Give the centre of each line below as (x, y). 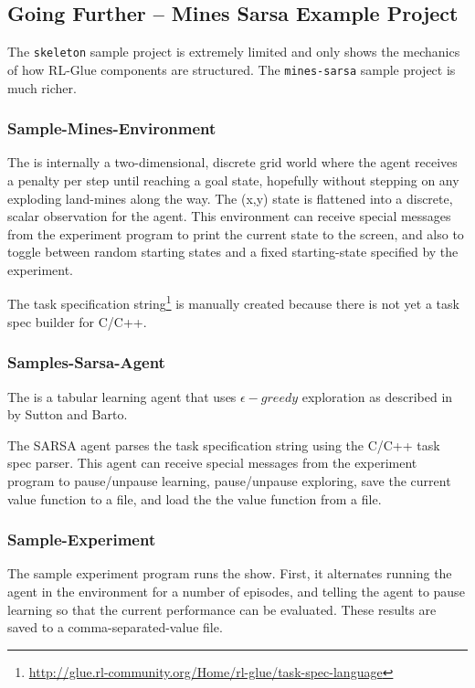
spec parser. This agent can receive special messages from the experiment (212, 463)
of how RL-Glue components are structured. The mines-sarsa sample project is (232, 69)
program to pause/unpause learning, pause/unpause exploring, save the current (229, 480)
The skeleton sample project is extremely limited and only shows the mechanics (234, 52)
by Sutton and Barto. (68, 414)
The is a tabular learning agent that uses (122, 396)
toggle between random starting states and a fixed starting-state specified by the (233, 252)
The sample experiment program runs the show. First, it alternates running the (230, 573)
